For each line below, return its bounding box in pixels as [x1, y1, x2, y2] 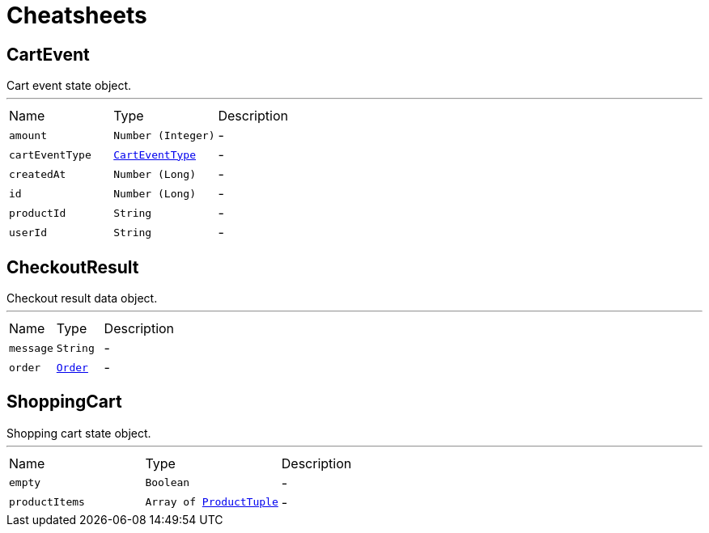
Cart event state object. [6, 78, 132, 93]
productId [9, 206, 66, 219]
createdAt [9, 167, 66, 180]
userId [9, 226, 47, 239]
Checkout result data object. [6, 291, 158, 306]
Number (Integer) [113, 129, 215, 142]
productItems [9, 496, 85, 509]
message [9, 341, 53, 354]
